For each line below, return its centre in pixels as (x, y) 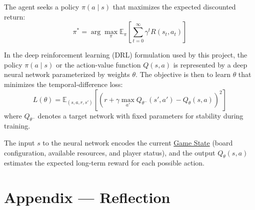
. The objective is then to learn (183, 74)
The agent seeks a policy (42, 6)
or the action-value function (98, 64)
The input (19, 142)
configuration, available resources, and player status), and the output (110, 152)
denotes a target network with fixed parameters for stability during (140, 115)
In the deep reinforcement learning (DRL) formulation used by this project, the (126, 55)
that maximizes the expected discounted (174, 6)
